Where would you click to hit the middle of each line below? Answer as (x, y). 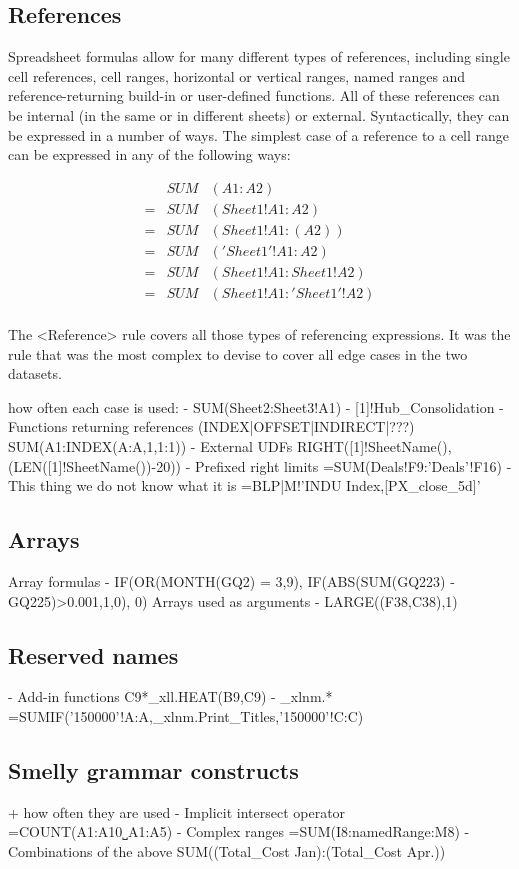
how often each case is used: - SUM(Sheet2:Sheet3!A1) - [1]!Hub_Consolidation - (256, 406)
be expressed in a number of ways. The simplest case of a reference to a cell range (259, 134)
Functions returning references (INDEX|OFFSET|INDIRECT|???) (211, 426)
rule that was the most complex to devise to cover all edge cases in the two (238, 353)
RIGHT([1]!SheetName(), (374, 445)
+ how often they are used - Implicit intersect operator (177, 811)
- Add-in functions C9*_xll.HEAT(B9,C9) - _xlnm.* (170, 696)
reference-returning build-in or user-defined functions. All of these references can (254, 95)
